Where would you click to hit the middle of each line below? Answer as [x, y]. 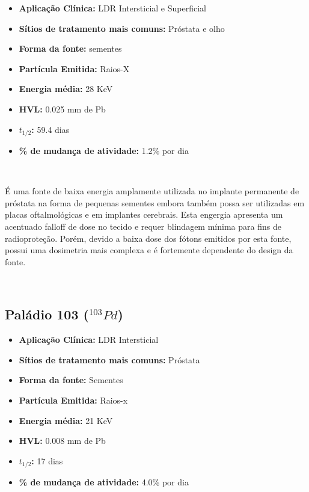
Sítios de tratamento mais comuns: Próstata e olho [122, 28]
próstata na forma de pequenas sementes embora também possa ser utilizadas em [155, 202]
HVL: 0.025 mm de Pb [62, 109]
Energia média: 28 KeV [66, 89]
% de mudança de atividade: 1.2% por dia [104, 151]
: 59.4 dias [50, 129]
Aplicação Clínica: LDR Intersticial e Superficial [112, 8]
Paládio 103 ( [47, 314]
